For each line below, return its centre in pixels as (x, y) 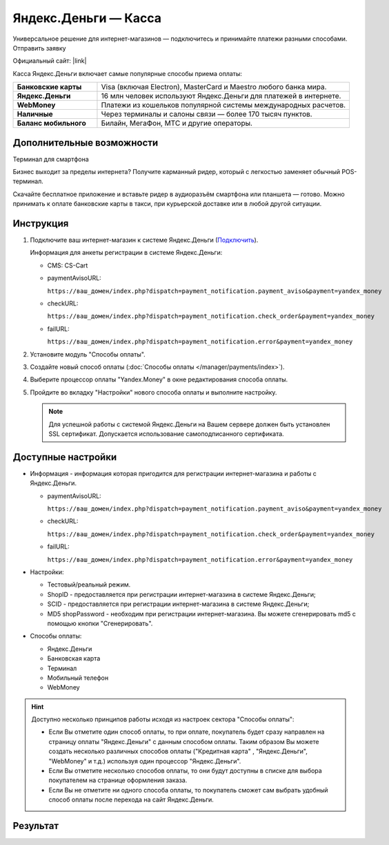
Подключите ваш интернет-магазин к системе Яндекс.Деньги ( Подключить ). (144, 240)
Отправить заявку (39, 48)
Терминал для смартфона (51, 159)
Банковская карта (74, 658)
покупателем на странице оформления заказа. (118, 780)
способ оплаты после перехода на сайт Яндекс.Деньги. (131, 800)
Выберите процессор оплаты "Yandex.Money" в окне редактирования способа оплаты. (159, 379)
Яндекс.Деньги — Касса (87, 18)
